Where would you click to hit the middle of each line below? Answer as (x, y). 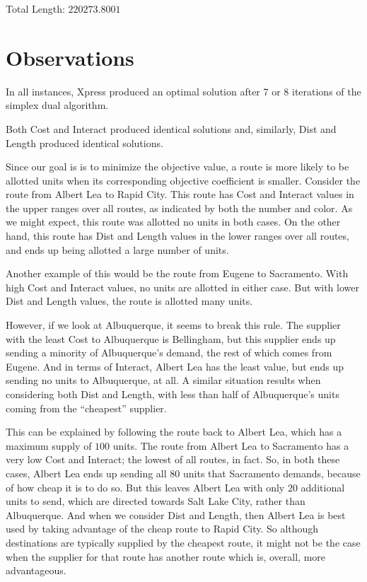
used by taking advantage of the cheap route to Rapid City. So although (162, 529)
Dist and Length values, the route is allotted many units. (129, 301)
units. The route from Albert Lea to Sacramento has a (231, 445)
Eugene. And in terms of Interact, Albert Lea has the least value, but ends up (175, 366)
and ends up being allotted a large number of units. (117, 249)
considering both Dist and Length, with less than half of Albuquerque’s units (173, 394)
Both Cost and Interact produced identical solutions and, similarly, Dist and (171, 128)
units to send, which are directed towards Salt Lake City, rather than (156, 501)
